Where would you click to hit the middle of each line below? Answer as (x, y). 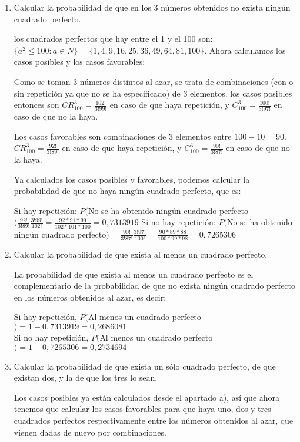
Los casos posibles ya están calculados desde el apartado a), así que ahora (147, 397)
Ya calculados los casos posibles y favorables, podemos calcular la (132, 179)
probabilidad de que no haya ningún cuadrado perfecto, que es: (127, 191)
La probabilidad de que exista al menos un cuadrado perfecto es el (134, 274)
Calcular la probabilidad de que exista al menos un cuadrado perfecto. (141, 254)
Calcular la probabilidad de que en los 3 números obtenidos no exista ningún (152, 7)
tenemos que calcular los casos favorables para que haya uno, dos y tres (142, 409)
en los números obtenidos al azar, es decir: (90, 297)
